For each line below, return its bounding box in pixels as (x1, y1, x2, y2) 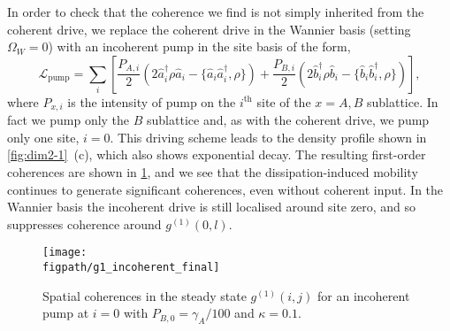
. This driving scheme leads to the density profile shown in (110, 127, 427, 146)
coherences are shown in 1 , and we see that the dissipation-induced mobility (7, 163, 418, 181)
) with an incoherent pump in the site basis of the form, (48, 37, 351, 56)
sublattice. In (366, 92, 439, 111)
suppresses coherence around (7, 214, 162, 233)
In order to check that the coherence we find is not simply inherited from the (7, 3, 424, 20)
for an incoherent (317, 286, 410, 304)
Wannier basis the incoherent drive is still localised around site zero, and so (7, 197, 416, 216)
